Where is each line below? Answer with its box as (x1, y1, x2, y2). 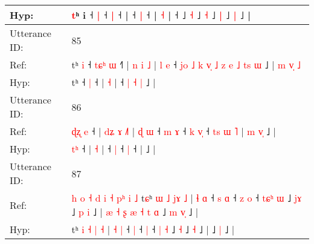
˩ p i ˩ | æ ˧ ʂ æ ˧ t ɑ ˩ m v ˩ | (71, 205, 199, 219)
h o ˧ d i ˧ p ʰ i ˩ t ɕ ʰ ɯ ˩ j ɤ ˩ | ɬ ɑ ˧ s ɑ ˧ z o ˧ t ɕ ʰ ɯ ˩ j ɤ (71, 191, 302, 205)
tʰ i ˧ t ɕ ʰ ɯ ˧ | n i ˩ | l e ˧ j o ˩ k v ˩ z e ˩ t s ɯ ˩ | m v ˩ (71, 58, 301, 71)
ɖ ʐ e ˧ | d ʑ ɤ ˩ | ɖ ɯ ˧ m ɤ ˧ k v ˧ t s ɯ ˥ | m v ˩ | (71, 124, 276, 138)
